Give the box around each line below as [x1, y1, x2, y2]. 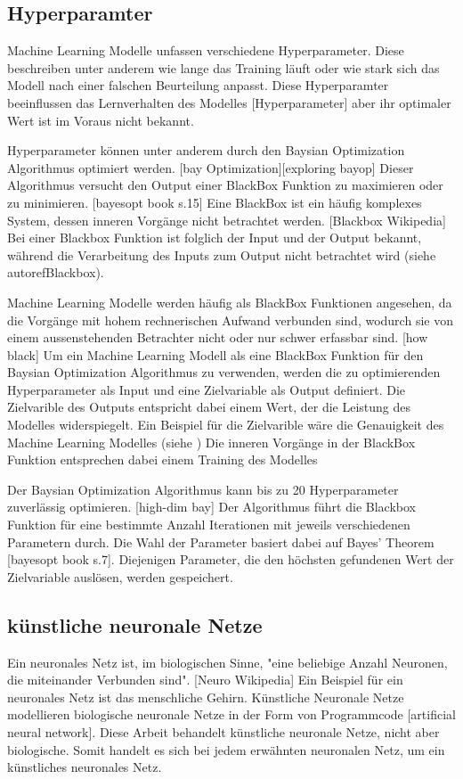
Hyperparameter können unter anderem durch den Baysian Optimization [7, 141, 405, 160]
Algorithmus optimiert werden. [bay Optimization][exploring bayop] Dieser [7, 158, 414, 176]
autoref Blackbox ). [7, 263, 104, 282]
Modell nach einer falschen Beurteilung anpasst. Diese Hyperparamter [7, 76, 389, 94]
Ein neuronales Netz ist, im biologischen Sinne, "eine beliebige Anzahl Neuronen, [7, 652, 448, 671]
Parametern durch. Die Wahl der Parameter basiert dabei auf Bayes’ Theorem [7, 532, 435, 551]
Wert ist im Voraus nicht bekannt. [7, 111, 194, 129]
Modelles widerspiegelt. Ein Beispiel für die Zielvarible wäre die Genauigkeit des [7, 415, 444, 434]
